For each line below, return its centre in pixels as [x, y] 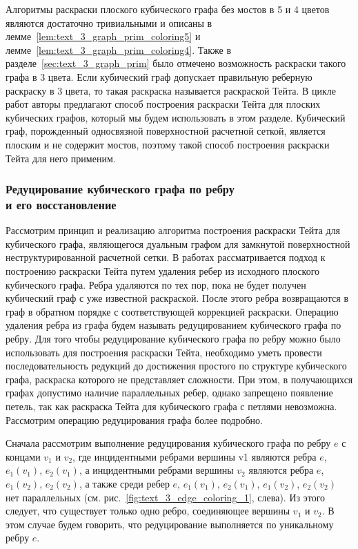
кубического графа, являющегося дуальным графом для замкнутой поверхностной [178, 243]
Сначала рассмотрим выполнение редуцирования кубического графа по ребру [168, 443]
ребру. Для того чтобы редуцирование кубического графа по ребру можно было [173, 339]
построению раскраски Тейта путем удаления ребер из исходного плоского [163, 271]
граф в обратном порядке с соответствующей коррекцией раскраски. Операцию [172, 311]
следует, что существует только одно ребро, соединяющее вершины [148, 511]
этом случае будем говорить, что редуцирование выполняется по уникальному [170, 524]
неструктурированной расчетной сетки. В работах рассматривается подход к [166, 257]
